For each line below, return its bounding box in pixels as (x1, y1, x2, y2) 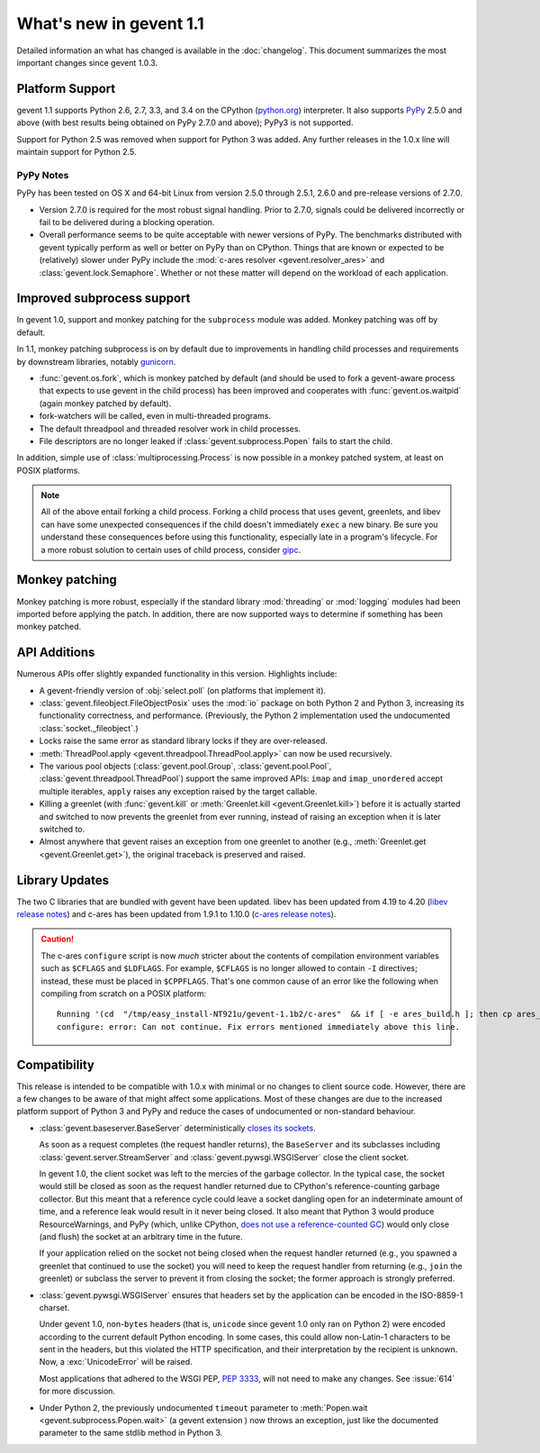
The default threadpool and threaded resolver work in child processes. (39, 423, 301, 434)
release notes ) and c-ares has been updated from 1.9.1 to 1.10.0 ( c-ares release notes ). (16, 909, 337, 920)
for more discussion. (39, 1385, 116, 1396)
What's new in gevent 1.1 (16, 14, 204, 33)
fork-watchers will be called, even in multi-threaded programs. (39, 411, 272, 422)
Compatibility (16, 1057, 94, 1072)
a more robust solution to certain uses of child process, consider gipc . (40, 544, 301, 555)
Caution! (40, 933, 75, 945)
